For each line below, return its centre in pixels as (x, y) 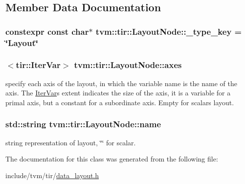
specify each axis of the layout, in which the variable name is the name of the (121, 83)
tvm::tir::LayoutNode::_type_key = (169, 31)
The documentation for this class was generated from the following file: (112, 159)
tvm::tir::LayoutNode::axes (128, 65)
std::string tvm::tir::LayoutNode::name (83, 124)
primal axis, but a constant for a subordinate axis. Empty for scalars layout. (120, 102)
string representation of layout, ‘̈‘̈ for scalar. (71, 142)
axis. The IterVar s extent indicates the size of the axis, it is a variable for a (118, 93)
